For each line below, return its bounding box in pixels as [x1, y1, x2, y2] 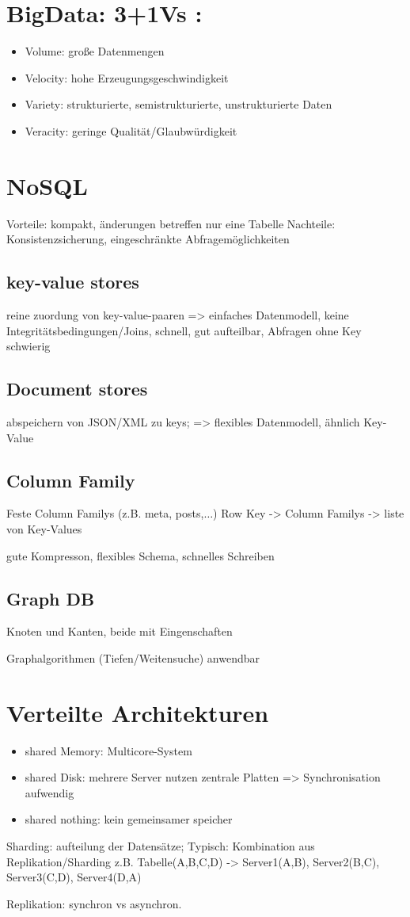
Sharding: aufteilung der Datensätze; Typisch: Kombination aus [6, 838, 315, 854]
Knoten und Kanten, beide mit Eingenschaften [6, 623, 233, 640]
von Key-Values [6, 520, 82, 537]
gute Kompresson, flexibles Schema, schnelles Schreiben [6, 547, 275, 564]
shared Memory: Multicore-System [25, 742, 192, 758]
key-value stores [6, 269, 139, 294]
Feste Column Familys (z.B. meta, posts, [6, 505, 204, 522]
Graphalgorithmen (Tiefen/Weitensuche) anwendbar [6, 649, 260, 666]
